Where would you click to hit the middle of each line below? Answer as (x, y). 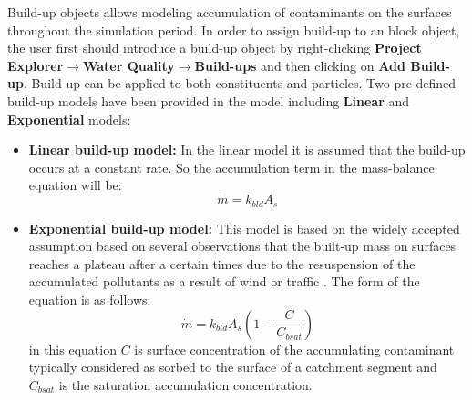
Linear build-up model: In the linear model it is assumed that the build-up (247, 150)
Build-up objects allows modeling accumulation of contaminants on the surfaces (230, 12)
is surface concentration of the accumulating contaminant (294, 349)
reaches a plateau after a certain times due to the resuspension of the (222, 263)
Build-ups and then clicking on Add (300, 65)
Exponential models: (69, 119)
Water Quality (128, 65)
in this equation (72, 349)
